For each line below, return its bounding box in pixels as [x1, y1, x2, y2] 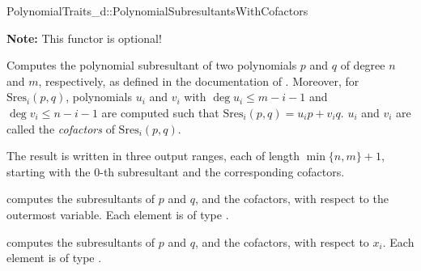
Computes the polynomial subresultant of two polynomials [6, 57, 297, 74]
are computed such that [101, 104, 219, 121]
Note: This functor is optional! [6, 29, 162, 46]
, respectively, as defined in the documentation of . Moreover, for [38, 72, 359, 89]
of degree [340, 57, 385, 74]
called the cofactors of [6, 120, 115, 137]
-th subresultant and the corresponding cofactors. [100, 163, 345, 180]
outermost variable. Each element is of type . [6, 205, 229, 222]
